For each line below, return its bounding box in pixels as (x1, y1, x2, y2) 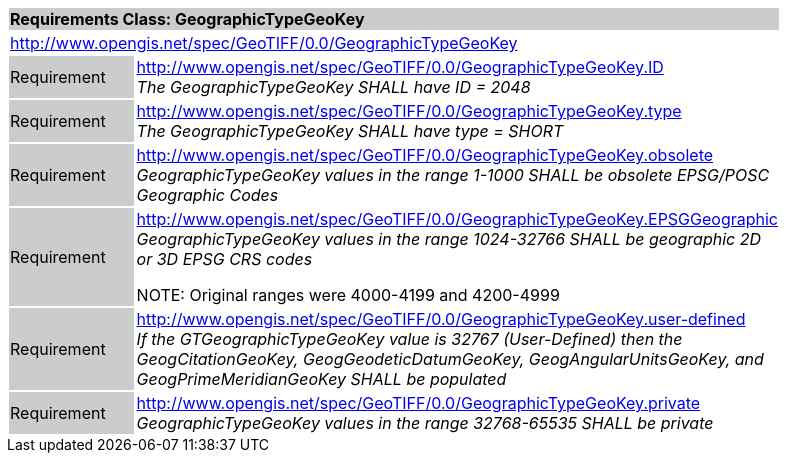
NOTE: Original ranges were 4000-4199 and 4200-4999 (136, 285, 560, 305)
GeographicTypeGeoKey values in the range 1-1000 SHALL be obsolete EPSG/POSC (136, 165, 770, 185)
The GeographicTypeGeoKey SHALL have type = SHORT (136, 121, 564, 141)
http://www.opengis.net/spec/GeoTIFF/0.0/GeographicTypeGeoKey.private (136, 393, 701, 413)
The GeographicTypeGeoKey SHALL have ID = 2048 (136, 77, 531, 97)
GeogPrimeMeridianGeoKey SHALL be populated (136, 369, 507, 389)
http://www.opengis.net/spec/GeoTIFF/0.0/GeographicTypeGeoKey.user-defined (136, 309, 746, 329)
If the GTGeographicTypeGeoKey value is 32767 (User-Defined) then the (136, 329, 683, 349)
